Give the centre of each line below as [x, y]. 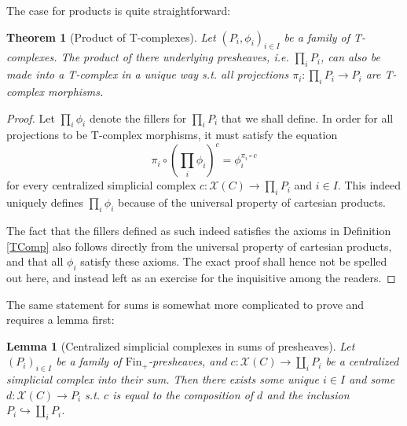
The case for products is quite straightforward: [119, 10]
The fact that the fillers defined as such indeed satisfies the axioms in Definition [199, 231]
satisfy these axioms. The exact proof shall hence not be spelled [234, 261]
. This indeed [369, 185]
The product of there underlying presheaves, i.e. [175, 57]
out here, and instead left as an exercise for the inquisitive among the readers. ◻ [201, 278]
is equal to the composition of [183, 394]
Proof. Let [31, 118]
